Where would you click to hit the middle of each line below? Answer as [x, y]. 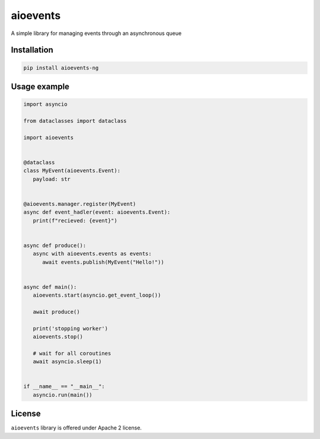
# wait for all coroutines [72, 353]
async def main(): [50, 287]
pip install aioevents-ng [61, 68]
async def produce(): [55, 245]
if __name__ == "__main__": [64, 386]
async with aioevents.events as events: [92, 254]
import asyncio [45, 104]
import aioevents [49, 137]
